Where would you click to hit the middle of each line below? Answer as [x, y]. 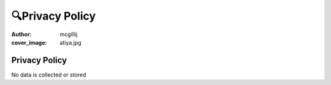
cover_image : [29, 42]
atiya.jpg [71, 42]
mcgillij [69, 34]
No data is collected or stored [49, 75]
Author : [21, 34]
